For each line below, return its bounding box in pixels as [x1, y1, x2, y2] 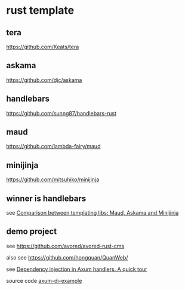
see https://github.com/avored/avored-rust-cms [6, 242, 125, 249]
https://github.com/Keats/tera [6, 43, 79, 50]
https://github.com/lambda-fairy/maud [6, 143, 101, 150]
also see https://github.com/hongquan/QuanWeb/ [6, 254, 128, 261]
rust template [6, 4, 75, 17]
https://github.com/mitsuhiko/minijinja [6, 176, 100, 183]
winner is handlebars [6, 193, 87, 203]
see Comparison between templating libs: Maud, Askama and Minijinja [6, 209, 179, 216]
